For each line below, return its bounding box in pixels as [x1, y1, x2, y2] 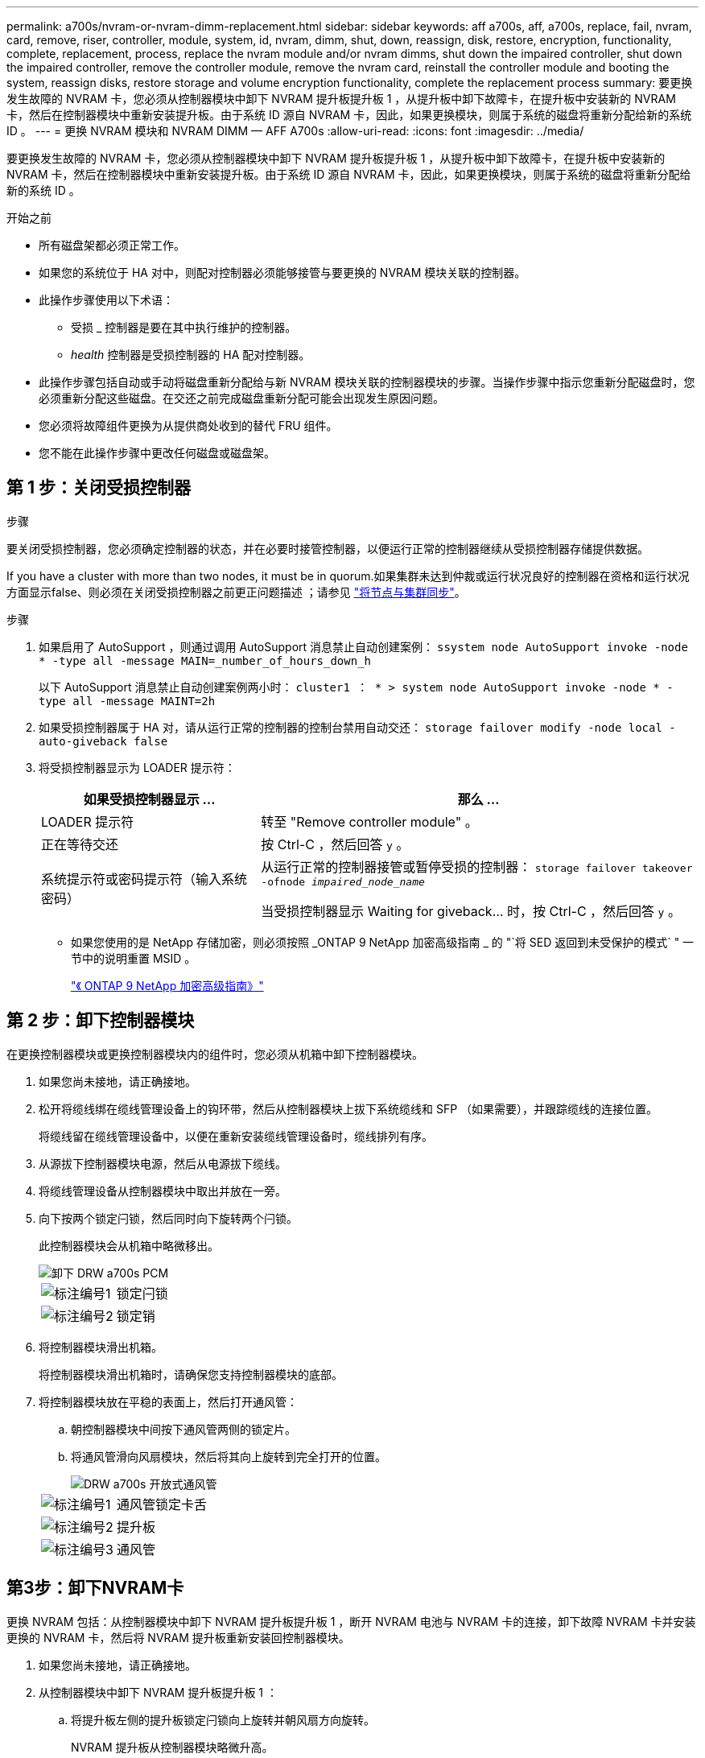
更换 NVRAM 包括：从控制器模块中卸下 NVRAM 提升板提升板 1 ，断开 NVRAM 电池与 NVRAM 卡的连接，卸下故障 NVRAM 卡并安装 [6, 1614, 696, 1628]
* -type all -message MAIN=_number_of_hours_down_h [39, 654, 372, 667]
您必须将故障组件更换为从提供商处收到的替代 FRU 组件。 [39, 419, 338, 432]
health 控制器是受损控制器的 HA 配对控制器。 [71, 348, 311, 361]
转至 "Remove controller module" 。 [261, 813, 478, 830]
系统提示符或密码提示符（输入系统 [41, 871, 248, 888]
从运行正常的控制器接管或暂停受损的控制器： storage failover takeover [261, 858, 693, 875]
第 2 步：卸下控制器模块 [6, 1010, 195, 1031]
